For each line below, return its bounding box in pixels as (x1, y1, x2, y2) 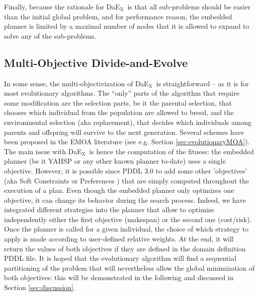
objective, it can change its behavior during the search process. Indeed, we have (4, 194, 246, 205)
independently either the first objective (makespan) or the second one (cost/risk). (4, 214, 252, 224)
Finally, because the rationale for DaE (4, 1, 120, 11)
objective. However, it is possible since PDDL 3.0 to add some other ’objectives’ (4, 165, 247, 176)
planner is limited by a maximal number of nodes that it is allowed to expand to (4, 21, 250, 31)
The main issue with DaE (4, 146, 82, 156)
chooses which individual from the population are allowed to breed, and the (4, 107, 234, 118)
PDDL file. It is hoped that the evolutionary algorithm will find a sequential (4, 253, 237, 263)
